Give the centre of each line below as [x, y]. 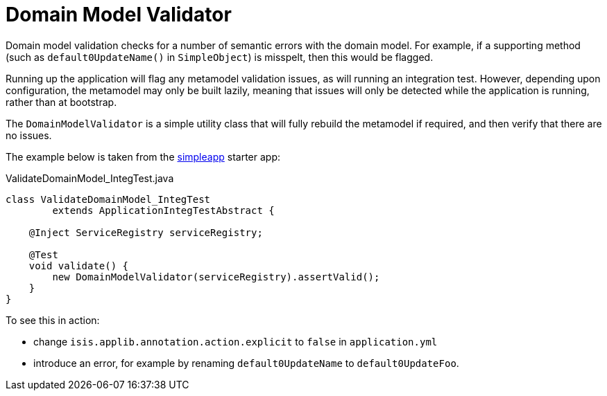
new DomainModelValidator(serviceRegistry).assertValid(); [216, 277]
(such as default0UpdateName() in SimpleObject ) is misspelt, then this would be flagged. [220, 57]
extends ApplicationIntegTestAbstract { [163, 210]
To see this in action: [53, 320]
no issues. [29, 135]
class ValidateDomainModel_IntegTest [108, 199]
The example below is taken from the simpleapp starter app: [143, 156]
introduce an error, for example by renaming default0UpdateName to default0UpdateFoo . [246, 363]
